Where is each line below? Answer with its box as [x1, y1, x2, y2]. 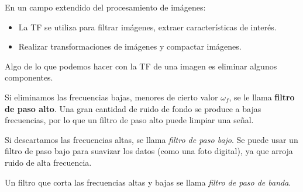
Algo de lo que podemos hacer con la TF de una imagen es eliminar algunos [5, 60, 277, 72]
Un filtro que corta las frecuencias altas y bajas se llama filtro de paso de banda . [5, 176, 291, 188]
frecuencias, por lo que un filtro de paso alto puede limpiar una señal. [5, 114, 254, 126]
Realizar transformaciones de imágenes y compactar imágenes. [18, 40, 242, 53]
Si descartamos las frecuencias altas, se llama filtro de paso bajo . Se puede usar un [5, 133, 298, 145]
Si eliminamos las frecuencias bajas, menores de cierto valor [5, 90, 218, 103]
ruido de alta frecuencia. [5, 156, 92, 168]
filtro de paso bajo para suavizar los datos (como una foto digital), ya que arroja [5, 145, 293, 157]
